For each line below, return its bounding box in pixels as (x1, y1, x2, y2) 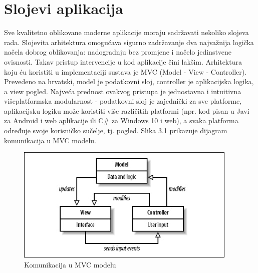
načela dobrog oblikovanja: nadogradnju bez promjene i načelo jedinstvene (4, 47, 232, 57)
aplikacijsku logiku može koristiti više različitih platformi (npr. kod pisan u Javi (4, 105, 249, 116)
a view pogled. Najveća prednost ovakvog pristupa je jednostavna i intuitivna (4, 86, 241, 96)
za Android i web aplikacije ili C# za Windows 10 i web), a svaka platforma (4, 115, 238, 126)
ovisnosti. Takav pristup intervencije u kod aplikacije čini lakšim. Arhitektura (4, 56, 242, 67)
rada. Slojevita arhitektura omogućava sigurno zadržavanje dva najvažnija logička (4, 37, 254, 47)
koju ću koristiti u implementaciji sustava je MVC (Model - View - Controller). (4, 66, 247, 77)
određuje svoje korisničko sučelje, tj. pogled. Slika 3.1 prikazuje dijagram (4, 125, 227, 136)
